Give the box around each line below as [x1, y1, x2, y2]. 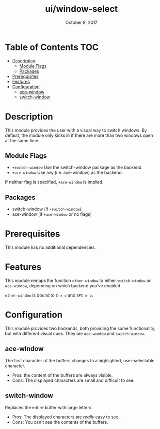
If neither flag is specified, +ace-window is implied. [5, 179, 104, 185]
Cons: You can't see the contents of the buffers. [12, 419, 108, 425]
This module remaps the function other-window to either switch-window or [5, 278, 151, 283]
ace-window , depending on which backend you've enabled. [5, 283, 122, 289]
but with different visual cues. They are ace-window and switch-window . [5, 331, 145, 336]
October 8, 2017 [65, 19, 98, 25]
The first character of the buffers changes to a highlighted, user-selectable [5, 357, 155, 363]
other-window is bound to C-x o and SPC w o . [5, 292, 93, 298]
